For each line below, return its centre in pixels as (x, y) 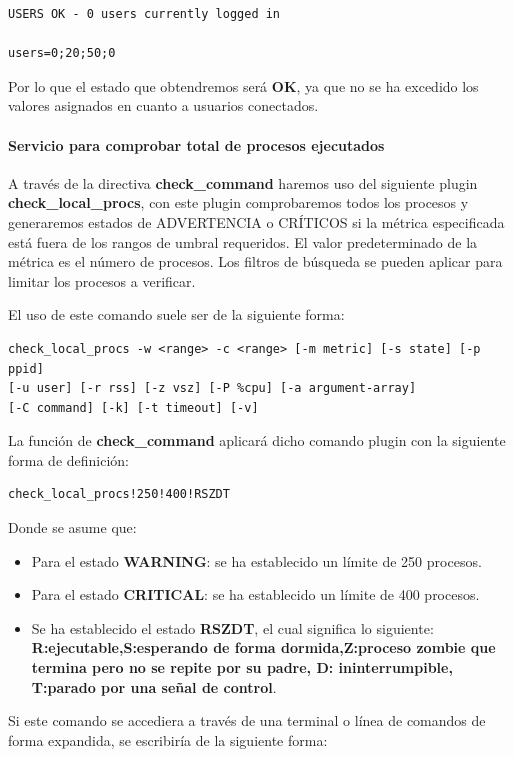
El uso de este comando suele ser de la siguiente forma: (176, 314)
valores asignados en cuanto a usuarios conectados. (163, 105)
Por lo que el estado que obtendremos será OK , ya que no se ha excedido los (243, 85)
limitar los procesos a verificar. (102, 280)
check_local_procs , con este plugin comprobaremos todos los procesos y (238, 202)
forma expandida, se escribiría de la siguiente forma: (168, 739)
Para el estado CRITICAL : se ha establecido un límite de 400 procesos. (255, 594)
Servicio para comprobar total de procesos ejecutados (196, 144)
